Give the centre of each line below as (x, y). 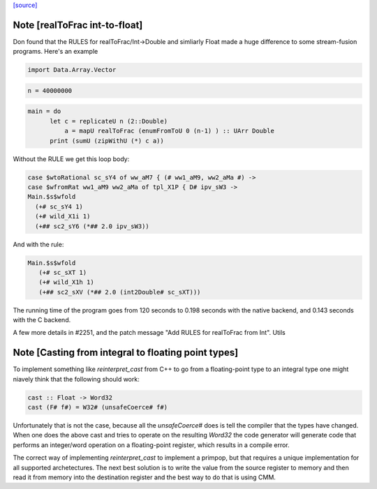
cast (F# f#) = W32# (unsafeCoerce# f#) (97, 407)
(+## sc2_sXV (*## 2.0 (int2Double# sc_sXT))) (120, 292)
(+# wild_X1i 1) (63, 217)
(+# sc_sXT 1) (63, 272)
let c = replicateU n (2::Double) (109, 121)
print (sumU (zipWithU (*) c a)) (107, 141)
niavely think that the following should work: (76, 379)
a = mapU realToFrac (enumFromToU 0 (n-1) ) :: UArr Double (169, 131)
